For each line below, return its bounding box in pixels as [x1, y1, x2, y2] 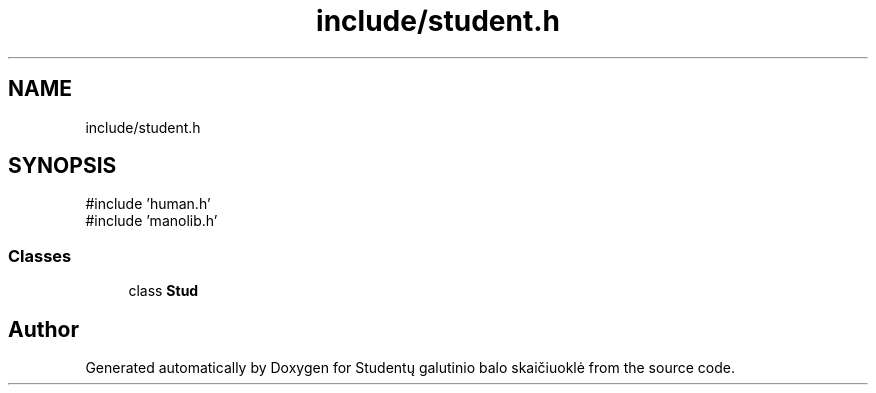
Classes [8, 245, 72, 266]
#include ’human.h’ [85, 195, 211, 213]
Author [8, 316, 79, 342]
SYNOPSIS [8, 153, 117, 179]
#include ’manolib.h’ [85, 212, 218, 230]
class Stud [128, 282, 199, 300]
